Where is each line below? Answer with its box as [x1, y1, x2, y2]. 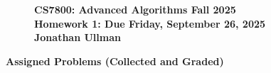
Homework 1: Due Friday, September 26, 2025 [34, 16, 266, 30]
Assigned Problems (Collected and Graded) [6, 53, 224, 68]
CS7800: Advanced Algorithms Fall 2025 [34, 2, 236, 16]
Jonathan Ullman [34, 30, 121, 45]
